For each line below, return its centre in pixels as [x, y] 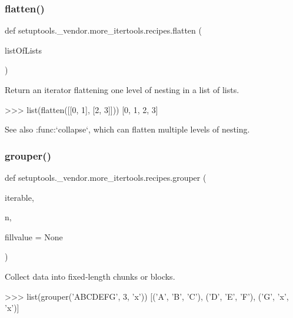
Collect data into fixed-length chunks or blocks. [90, 276]
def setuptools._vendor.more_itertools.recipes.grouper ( [106, 177]
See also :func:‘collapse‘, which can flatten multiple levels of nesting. [127, 129]
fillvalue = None [34, 236]
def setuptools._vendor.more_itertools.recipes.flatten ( [103, 30]
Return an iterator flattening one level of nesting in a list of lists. [122, 90]
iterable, [19, 197]
